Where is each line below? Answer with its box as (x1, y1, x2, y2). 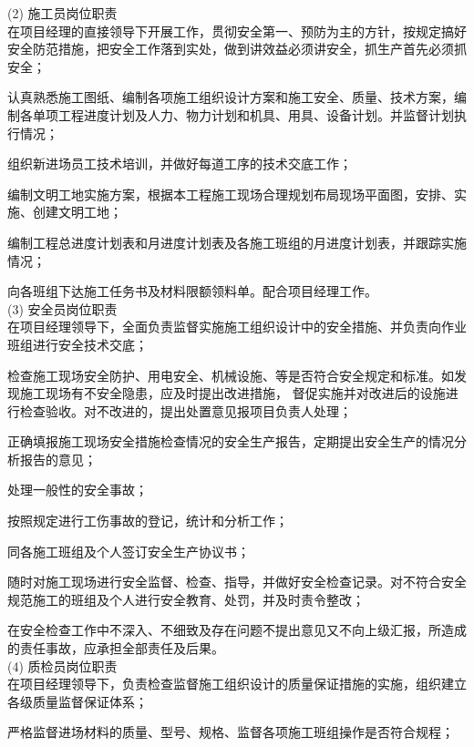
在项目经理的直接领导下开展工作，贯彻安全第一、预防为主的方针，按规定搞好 (7, 21, 467, 40)
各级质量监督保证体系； (7, 691, 148, 711)
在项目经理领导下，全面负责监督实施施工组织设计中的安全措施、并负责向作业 (7, 317, 467, 336)
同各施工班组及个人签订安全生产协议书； (7, 541, 250, 560)
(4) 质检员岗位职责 (7, 656, 118, 675)
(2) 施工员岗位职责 (7, 4, 118, 22)
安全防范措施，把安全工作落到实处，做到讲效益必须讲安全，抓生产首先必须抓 (7, 39, 467, 58)
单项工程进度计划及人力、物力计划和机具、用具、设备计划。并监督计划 (32, 105, 454, 124)
